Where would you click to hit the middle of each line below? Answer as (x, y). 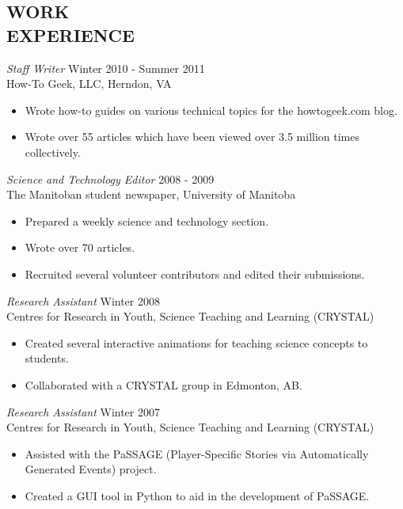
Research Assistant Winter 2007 (83, 411)
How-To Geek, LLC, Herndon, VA (89, 84)
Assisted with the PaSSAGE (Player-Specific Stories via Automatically (197, 453)
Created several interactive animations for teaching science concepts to (196, 342)
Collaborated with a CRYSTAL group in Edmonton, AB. (163, 384)
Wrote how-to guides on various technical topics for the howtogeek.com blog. (211, 110)
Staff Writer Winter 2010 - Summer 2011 (106, 68)
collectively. (53, 152)
